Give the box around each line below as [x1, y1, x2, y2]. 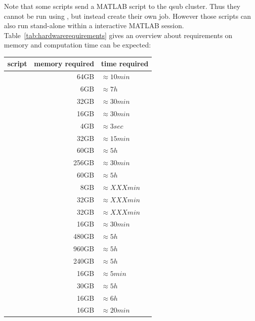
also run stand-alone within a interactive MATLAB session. [4, 20, 184, 31]
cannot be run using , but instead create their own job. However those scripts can [4, 10, 251, 21]
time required [101, 58, 149, 69]
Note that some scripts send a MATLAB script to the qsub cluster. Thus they [4, 1, 241, 11]
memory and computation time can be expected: [4, 40, 151, 50]
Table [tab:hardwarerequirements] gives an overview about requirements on [4, 30, 233, 40]
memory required [34, 58, 94, 69]
